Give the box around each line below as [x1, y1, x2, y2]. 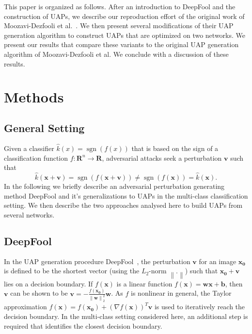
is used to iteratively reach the [154, 301, 245, 312]
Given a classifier [4, 143, 54, 153]
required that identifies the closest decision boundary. [4, 320, 162, 331]
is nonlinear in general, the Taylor [131, 288, 232, 298]
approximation [4, 301, 47, 312]
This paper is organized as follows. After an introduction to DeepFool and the [4, 1, 236, 11]
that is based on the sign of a [131, 143, 219, 153]
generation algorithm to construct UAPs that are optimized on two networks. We [4, 30, 245, 40]
